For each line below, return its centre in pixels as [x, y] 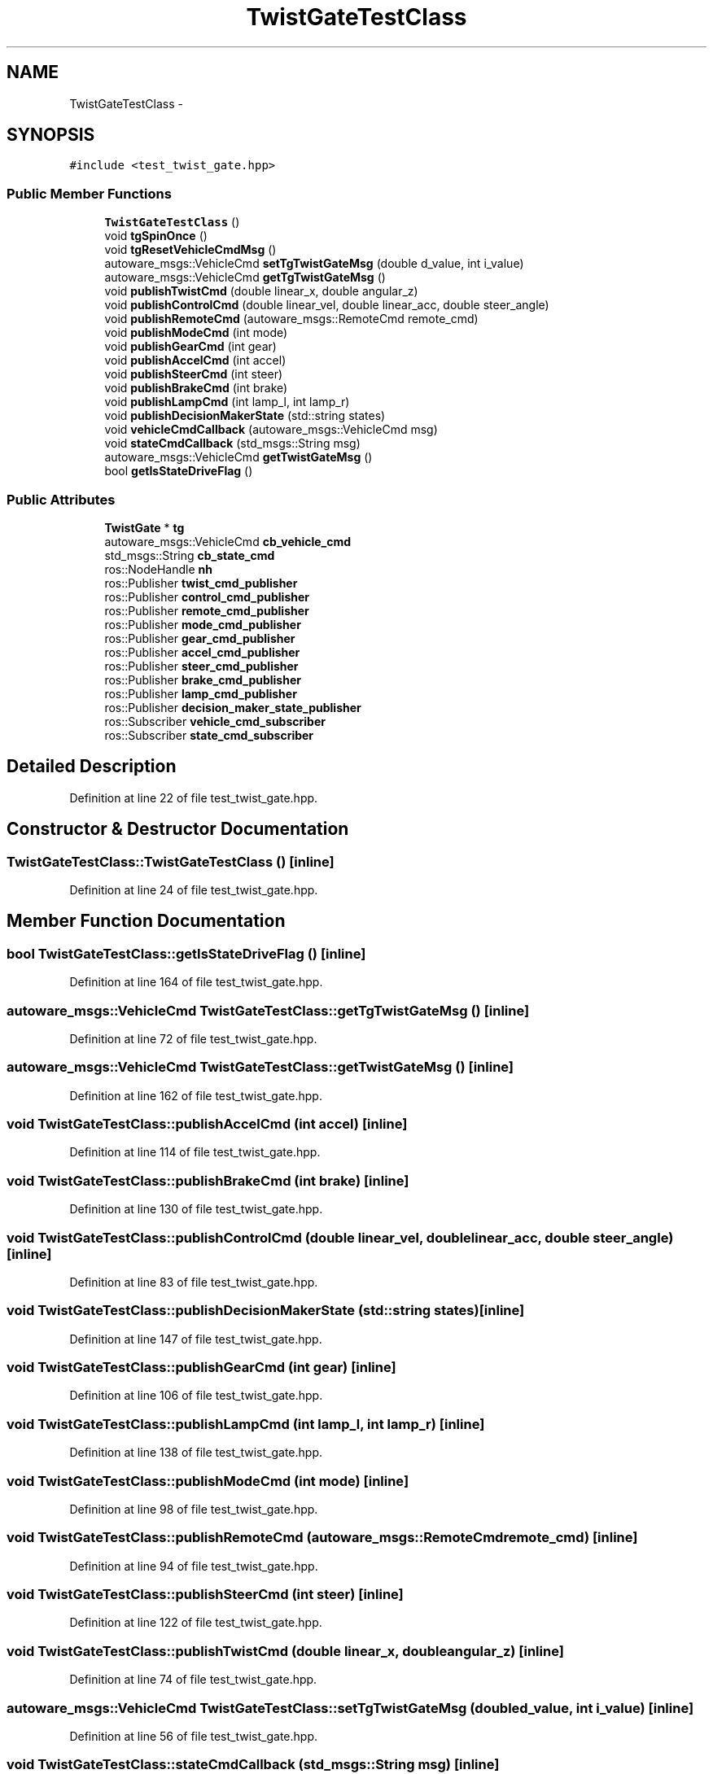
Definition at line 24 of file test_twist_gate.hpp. [194, 890]
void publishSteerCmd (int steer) [194, 374]
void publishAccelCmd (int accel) [195, 360]
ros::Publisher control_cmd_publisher [207, 596]
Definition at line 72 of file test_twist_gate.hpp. [193, 1038]
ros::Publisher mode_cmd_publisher [203, 624]
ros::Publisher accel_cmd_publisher [202, 652]
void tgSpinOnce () [156, 236]
